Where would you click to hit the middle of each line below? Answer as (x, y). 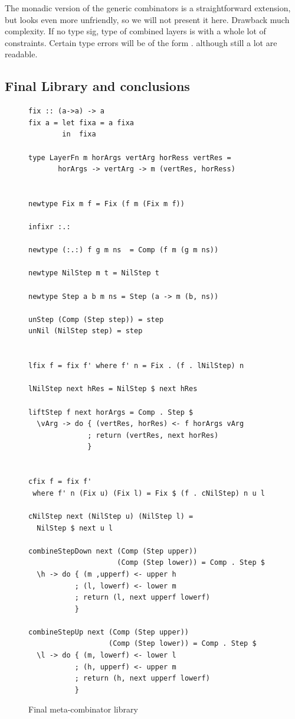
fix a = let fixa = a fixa (81, 123)
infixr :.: (50, 227)
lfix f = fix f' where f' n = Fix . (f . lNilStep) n (136, 366)
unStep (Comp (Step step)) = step (96, 319)
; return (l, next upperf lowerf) (142, 598)
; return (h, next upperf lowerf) (142, 679)
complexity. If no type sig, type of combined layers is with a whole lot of (135, 31)
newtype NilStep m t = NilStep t (94, 273)
